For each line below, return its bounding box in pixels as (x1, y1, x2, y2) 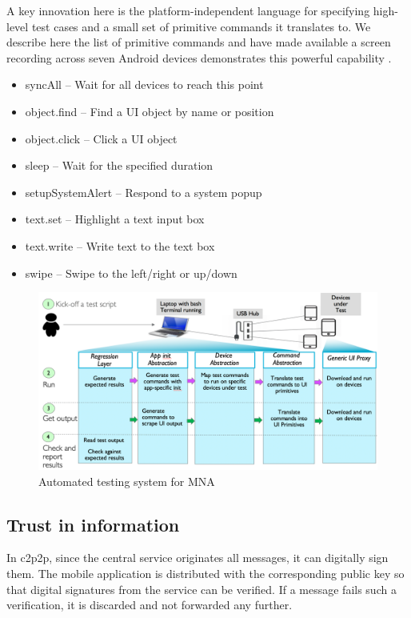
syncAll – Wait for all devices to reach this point (25, 76, 264, 93)
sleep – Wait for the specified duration (25, 157, 213, 174)
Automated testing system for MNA (38, 472, 215, 489)
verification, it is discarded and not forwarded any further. (6, 596, 293, 613)
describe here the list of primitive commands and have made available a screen (6, 34, 391, 50)
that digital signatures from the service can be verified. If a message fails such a (6, 580, 397, 597)
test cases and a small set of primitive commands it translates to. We (31, 18, 371, 34)
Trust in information (6, 512, 180, 536)
